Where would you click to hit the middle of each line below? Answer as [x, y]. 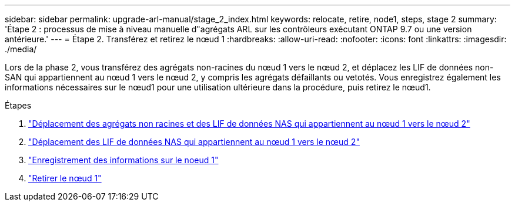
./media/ [21, 49]
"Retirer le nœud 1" [65, 178]
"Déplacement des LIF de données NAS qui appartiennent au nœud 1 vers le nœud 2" [194, 142]
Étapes [18, 105]
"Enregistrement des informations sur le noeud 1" [123, 160]
